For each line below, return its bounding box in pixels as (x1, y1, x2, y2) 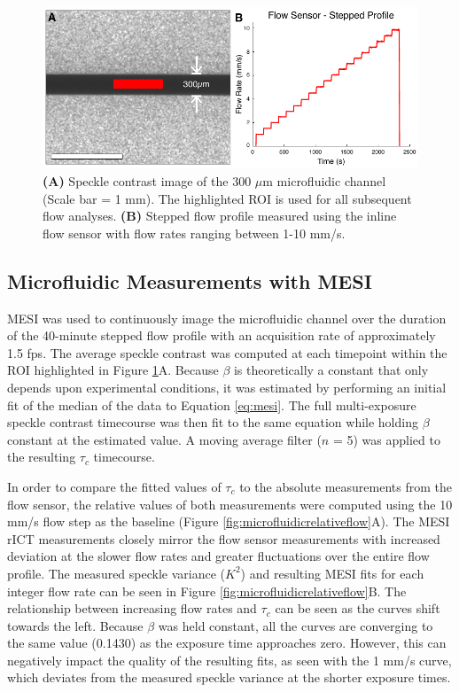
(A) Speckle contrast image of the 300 (43, 172, 252, 190)
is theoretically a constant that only (233, 361, 429, 379)
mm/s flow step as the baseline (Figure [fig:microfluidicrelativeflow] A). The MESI (7, 512, 450, 531)
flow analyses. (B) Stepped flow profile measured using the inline (43, 206, 397, 225)
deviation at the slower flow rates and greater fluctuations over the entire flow (7, 547, 430, 565)
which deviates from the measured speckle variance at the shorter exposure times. (7, 668, 451, 687)
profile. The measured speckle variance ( (7, 564, 226, 582)
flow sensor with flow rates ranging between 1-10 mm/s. (43, 223, 346, 242)
